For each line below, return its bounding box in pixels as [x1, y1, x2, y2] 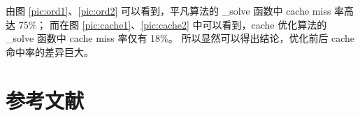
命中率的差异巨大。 [6, 44, 94, 59]
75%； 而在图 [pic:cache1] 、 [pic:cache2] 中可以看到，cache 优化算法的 [18, 17, 327, 31]
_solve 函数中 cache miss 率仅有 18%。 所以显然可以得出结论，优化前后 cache [6, 31, 355, 45]
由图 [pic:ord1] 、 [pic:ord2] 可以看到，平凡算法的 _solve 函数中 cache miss [6, 3, 331, 17]
